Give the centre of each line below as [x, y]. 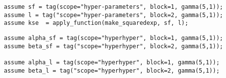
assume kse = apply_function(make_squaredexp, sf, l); [96, 23]
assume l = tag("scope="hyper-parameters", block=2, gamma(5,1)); [114, 15]
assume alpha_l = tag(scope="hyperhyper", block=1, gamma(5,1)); [112, 62]
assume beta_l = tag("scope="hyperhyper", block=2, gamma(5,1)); [112, 70]
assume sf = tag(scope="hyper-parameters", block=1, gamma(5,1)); [114, 7]
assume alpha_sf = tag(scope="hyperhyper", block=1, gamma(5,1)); [114, 38]
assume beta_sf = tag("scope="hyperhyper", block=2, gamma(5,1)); [114, 46]
